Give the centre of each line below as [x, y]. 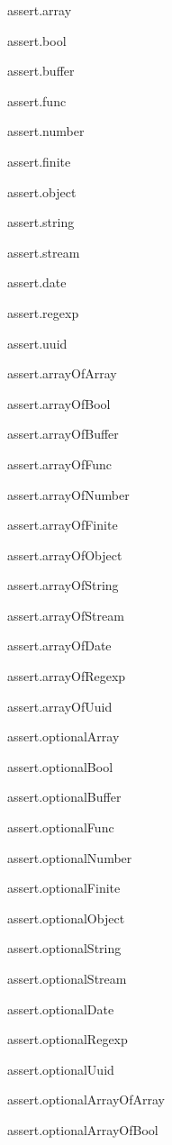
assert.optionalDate [61, 1009]
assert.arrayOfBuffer [63, 434]
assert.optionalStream [67, 978]
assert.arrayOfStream [66, 615]
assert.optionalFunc [61, 827]
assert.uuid [37, 343]
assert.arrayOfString [63, 585]
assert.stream [44, 252]
